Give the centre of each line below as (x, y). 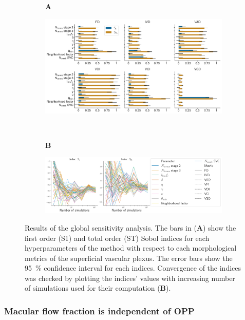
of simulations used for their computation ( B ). (98, 288)
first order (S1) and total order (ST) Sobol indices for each (117, 238)
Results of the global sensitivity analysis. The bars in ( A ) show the (130, 227)
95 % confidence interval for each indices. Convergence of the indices (133, 268)
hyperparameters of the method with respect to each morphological (131, 248)
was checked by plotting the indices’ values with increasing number (130, 278)
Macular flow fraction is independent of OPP (99, 310)
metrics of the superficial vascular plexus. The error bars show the (129, 258)
